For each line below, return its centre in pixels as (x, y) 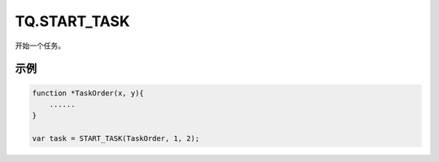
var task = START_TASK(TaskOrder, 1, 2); (116, 139)
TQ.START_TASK (72, 21)
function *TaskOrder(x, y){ (88, 93)
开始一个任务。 (40, 46)
